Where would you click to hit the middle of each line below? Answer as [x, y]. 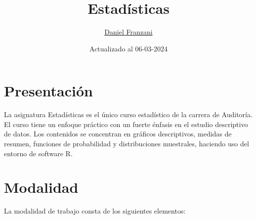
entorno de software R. [38, 153]
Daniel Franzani [128, 32]
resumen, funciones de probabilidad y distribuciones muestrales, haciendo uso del [127, 144]
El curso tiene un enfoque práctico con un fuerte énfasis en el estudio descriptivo [126, 124]
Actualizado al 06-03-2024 [128, 48]
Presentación [48, 91]
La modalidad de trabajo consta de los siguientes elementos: [95, 211]
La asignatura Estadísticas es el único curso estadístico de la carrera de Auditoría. [128, 114]
